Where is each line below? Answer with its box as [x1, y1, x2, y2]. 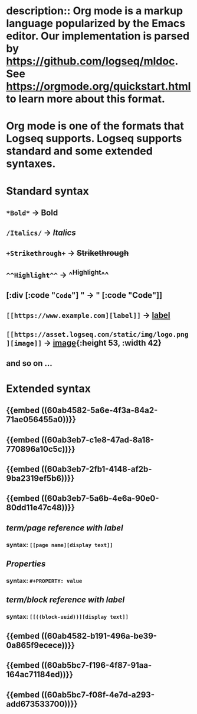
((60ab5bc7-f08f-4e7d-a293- [41, 690, 155, 700]
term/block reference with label [6, 595, 125, 605]
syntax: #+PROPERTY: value [6, 577, 83, 585]
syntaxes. [6, 157, 56, 171]
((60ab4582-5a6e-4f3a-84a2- [41, 406, 158, 416]
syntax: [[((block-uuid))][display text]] [6, 613, 129, 621]
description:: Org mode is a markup [6, 4, 183, 18]
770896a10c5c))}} [6, 444, 75, 454]
